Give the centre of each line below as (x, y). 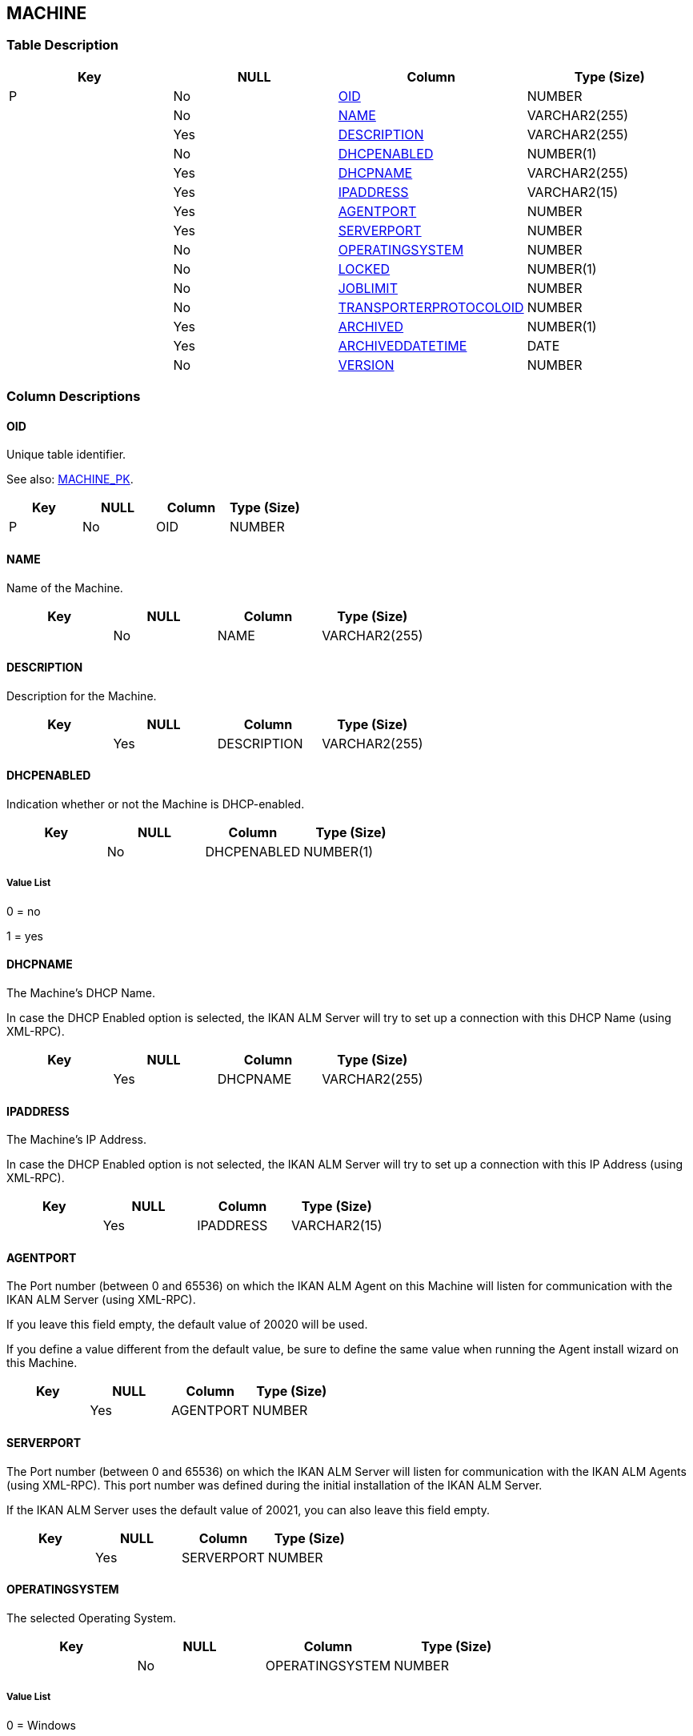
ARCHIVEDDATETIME (403, 345)
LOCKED (364, 269)
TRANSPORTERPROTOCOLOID (431, 307)
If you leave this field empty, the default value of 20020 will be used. (187, 1325)
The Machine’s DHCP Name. (81, 993)
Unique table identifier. (66, 455)
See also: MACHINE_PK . (70, 479)
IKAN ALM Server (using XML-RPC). (101, 1300)
